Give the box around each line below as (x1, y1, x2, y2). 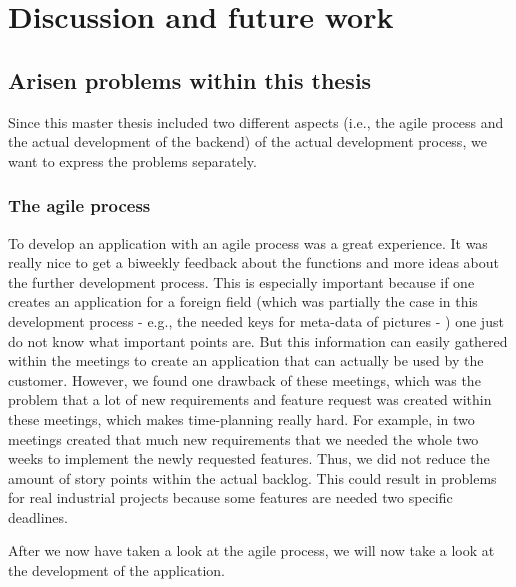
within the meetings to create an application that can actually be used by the (8, 350, 484, 371)
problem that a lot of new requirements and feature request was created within (8, 389, 492, 410)
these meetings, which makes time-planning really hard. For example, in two (8, 408, 475, 429)
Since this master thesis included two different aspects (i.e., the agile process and (8, 111, 504, 132)
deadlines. (8, 506, 68, 527)
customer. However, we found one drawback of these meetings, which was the (8, 369, 481, 390)
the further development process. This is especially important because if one (8, 271, 475, 292)
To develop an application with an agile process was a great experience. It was (8, 232, 488, 253)
